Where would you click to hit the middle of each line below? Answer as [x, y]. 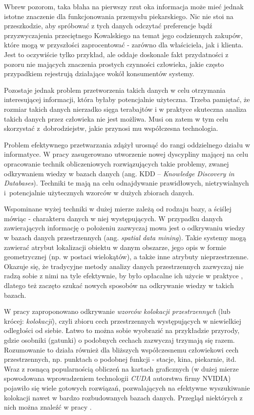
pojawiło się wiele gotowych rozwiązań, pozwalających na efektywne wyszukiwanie [127, 387]
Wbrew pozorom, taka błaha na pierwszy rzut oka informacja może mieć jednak [124, 6]
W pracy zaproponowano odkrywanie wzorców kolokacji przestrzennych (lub [117, 311]
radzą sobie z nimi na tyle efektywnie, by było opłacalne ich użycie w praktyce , [124, 276]
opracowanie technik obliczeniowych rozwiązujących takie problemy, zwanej [116, 163]
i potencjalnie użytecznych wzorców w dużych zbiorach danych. [99, 192]
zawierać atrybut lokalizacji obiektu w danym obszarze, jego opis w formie [115, 247]
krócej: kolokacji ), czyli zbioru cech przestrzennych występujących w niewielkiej [123, 321]
